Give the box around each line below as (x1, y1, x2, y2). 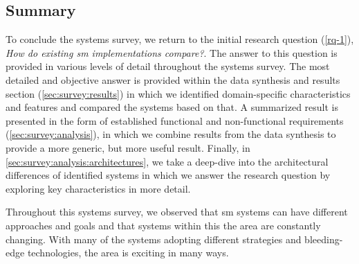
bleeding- (304, 231, 343, 246)
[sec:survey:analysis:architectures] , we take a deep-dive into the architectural (6, 154, 329, 168)
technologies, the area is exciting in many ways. (27, 245, 229, 260)
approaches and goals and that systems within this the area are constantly (6, 218, 321, 232)
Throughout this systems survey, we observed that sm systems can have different (6, 204, 348, 219)
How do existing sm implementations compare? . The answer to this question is (6, 45, 338, 60)
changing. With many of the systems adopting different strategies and (6, 231, 302, 246)
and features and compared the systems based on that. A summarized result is (6, 100, 339, 114)
